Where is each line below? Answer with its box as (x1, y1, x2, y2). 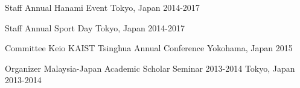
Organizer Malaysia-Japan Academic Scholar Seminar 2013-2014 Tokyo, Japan (5, 61, 295, 74)
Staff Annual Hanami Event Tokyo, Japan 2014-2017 (5, 1, 200, 13)
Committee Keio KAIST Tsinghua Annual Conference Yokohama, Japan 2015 (5, 42, 293, 54)
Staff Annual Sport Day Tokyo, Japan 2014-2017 (5, 21, 185, 34)
